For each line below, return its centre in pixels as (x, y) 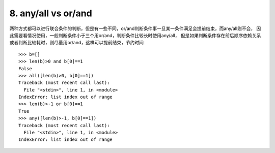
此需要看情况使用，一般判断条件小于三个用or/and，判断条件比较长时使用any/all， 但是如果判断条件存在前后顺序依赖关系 (135, 35)
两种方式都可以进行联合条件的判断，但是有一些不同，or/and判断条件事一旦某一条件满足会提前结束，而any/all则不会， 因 (135, 28)
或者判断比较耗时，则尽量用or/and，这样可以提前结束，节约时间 (76, 43)
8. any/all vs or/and (51, 13)
